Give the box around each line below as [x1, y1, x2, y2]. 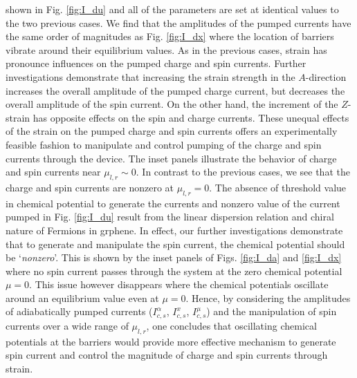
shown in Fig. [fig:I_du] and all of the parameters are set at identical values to [6, 2, 339, 16]
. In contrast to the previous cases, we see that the [136, 164, 350, 179]
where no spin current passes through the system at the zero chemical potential [6, 263, 342, 278]
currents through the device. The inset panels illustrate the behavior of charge [6, 151, 337, 165]
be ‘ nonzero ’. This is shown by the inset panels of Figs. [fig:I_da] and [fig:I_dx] [6, 250, 342, 265]
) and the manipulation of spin [206, 304, 337, 319]
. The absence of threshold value [209, 180, 347, 194]
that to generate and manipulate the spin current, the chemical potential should [6, 236, 345, 251]
